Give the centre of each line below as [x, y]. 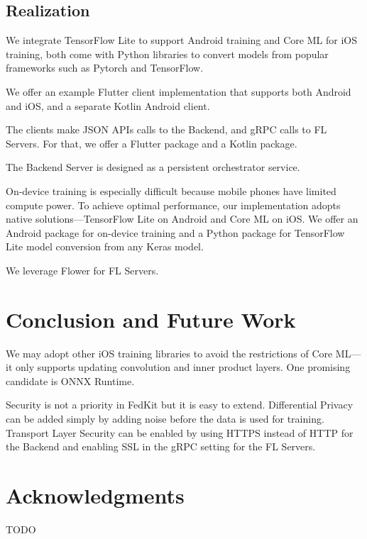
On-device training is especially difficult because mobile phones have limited [171, 190]
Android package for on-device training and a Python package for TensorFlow [175, 232]
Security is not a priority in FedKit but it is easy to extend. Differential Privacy [180, 405]
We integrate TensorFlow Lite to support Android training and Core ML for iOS [181, 40]
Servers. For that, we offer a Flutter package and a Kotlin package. [152, 143]
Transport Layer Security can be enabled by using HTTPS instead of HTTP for [180, 432]
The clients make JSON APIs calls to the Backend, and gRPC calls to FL [166, 129]
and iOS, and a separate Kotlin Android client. [108, 105]
